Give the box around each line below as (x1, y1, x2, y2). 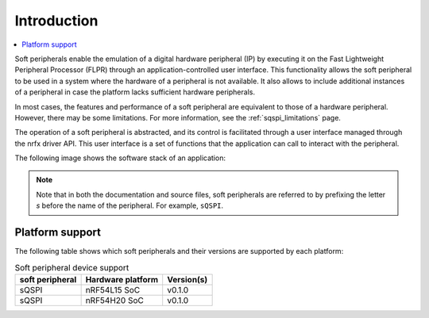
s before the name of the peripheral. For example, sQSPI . (36, 201, 224, 210)
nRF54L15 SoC (85, 284, 141, 295)
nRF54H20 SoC (85, 294, 145, 305)
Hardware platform (85, 274, 159, 285)
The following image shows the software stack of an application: (14, 153, 226, 163)
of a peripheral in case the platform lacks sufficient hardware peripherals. (14, 87, 256, 97)
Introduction (14, 12, 99, 29)
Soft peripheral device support (14, 262, 129, 273)
